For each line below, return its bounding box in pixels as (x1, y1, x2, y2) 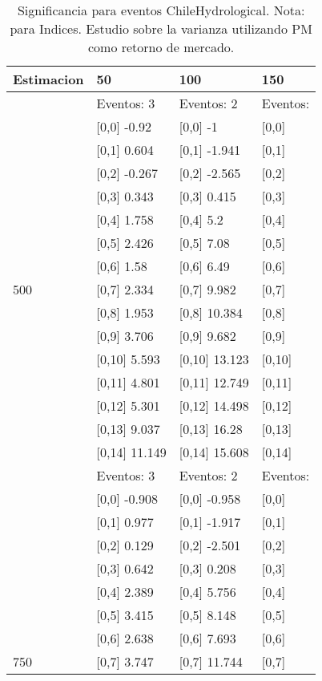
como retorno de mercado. (87, 38, 235, 56)
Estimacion (13, 70, 84, 88)
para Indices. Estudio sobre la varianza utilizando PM (10, 19, 312, 38)
